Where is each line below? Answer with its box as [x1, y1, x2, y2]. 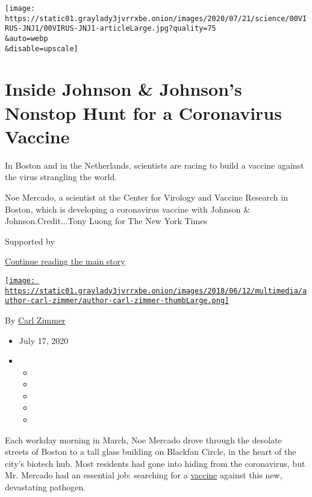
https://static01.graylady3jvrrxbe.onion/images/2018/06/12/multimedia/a [5, 286, 307, 295]
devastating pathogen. [5, 481, 86, 493]
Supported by [5, 234, 55, 247]
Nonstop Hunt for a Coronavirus [5, 100, 282, 125]
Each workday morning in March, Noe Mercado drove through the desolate [5, 433, 282, 446]
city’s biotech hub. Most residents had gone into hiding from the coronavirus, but [5, 457, 305, 469]
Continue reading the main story [5, 255, 125, 267]
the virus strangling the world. [5, 170, 117, 183]
